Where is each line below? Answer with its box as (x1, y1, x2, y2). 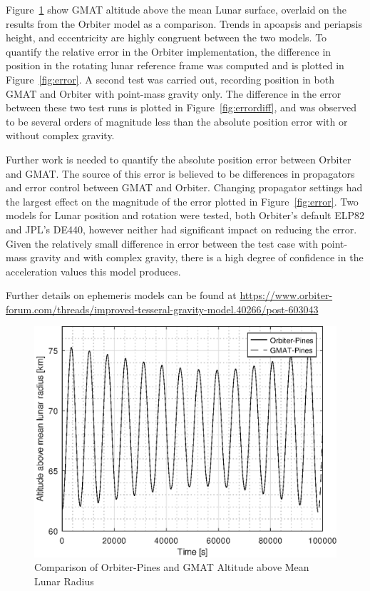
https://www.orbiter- (240, 288, 333, 303)
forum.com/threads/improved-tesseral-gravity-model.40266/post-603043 (6, 301, 319, 316)
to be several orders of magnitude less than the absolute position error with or (6, 113, 348, 128)
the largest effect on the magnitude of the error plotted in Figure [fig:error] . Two (6, 193, 359, 208)
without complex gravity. (6, 128, 115, 143)
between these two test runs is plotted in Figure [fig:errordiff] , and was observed (6, 100, 357, 115)
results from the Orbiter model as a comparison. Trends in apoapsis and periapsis (6, 16, 362, 31)
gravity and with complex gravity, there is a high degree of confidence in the (30, 250, 364, 265)
